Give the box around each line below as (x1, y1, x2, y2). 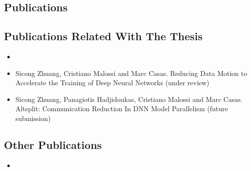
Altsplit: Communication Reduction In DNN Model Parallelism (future (15, 103, 228, 114)
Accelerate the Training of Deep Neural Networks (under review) (15, 77, 209, 88)
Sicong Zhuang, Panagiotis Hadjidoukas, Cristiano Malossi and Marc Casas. (15, 94, 243, 104)
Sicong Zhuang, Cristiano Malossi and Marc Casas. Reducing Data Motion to (15, 68, 247, 78)
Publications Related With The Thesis (4, 28, 203, 44)
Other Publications (4, 137, 102, 152)
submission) (15, 113, 51, 123)
